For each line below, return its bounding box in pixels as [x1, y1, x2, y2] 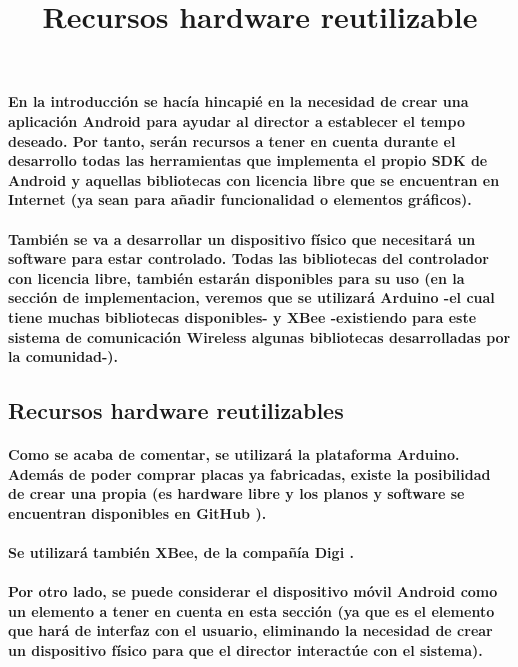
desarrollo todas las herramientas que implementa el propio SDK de [8, 150, 488, 171]
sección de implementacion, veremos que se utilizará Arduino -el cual [8, 287, 495, 308]
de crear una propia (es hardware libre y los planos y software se [8, 483, 465, 504]
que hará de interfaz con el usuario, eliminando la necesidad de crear [8, 620, 493, 641]
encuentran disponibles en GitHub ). [8, 502, 267, 523]
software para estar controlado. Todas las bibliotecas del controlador [8, 248, 489, 269]
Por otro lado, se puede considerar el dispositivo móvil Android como [8, 581, 498, 602]
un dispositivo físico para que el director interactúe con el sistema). [8, 640, 483, 660]
